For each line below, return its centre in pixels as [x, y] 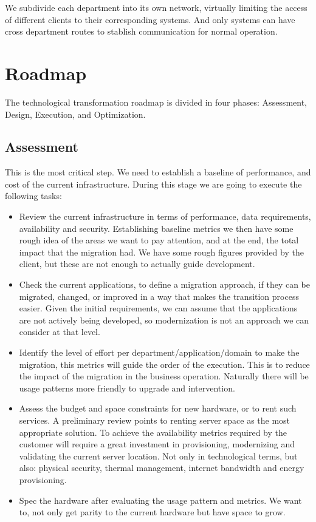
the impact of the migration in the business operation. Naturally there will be [164, 376]
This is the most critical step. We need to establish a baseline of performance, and [158, 172]
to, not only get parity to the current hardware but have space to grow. [152, 512]
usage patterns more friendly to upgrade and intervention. [127, 388]
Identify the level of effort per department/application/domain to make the [159, 352]
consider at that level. [60, 332]
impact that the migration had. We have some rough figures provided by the [161, 252]
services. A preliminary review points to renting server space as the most [155, 420]
